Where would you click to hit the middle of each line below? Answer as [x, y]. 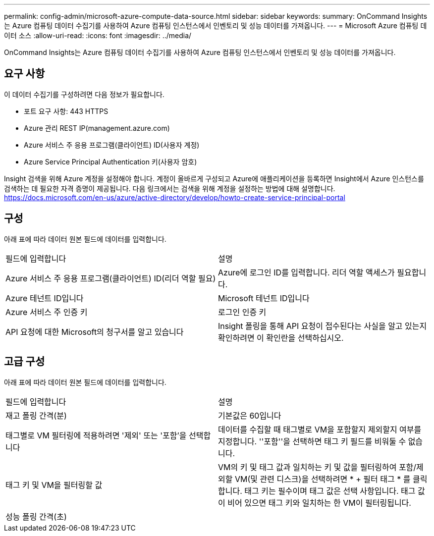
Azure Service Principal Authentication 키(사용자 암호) [110, 161]
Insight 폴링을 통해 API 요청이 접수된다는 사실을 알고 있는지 [323, 326]
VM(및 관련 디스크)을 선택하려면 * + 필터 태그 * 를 [323, 479]
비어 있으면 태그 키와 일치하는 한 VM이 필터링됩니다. [319, 503]
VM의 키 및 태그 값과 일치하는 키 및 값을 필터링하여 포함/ [317, 467]
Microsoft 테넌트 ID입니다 [264, 298]
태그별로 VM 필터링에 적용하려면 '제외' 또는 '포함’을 [96, 435]
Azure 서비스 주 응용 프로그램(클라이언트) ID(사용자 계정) [112, 145]
